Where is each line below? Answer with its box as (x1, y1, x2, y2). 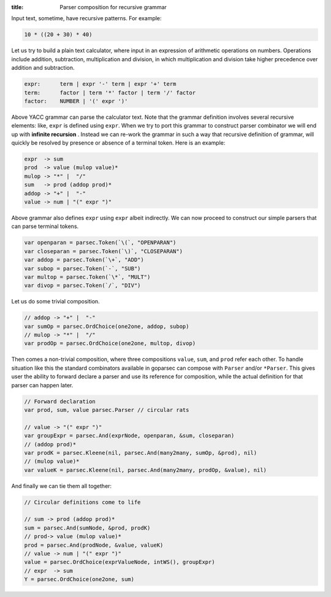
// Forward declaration (24, 398, 96, 405)
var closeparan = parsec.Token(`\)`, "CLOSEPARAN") (24, 248, 183, 254)
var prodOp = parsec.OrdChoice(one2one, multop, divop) (24, 340, 196, 347)
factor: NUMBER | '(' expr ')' (24, 97, 128, 104)
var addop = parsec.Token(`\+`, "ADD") (24, 256, 144, 264)
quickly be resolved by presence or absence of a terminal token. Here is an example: (11, 139, 226, 146)
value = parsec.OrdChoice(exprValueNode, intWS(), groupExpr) (24, 558, 215, 566)
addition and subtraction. (11, 64, 75, 72)
